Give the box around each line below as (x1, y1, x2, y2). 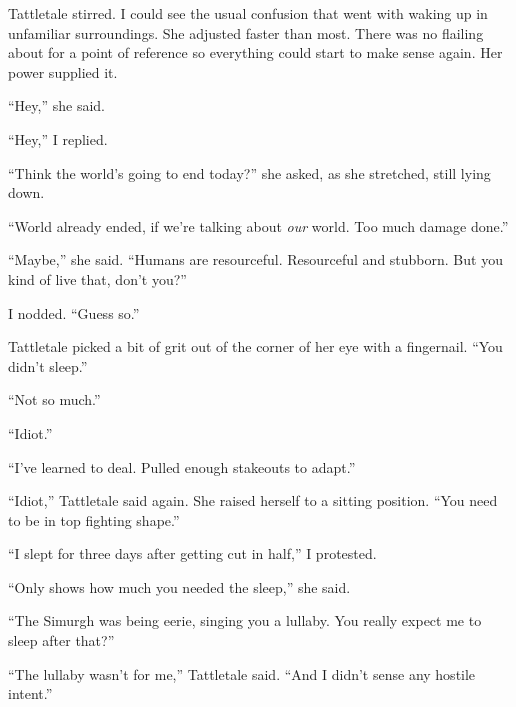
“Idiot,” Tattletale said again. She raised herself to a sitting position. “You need (8, 490, 498, 511)
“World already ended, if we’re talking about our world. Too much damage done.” (8, 215, 509, 236)
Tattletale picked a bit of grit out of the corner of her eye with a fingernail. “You (8, 336, 503, 357)
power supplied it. (8, 61, 118, 82)
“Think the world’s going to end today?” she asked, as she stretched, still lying (8, 162, 491, 183)
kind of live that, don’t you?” (8, 268, 187, 289)
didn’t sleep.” (8, 355, 88, 376)
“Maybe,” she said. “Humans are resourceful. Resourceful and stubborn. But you (8, 249, 503, 270)
